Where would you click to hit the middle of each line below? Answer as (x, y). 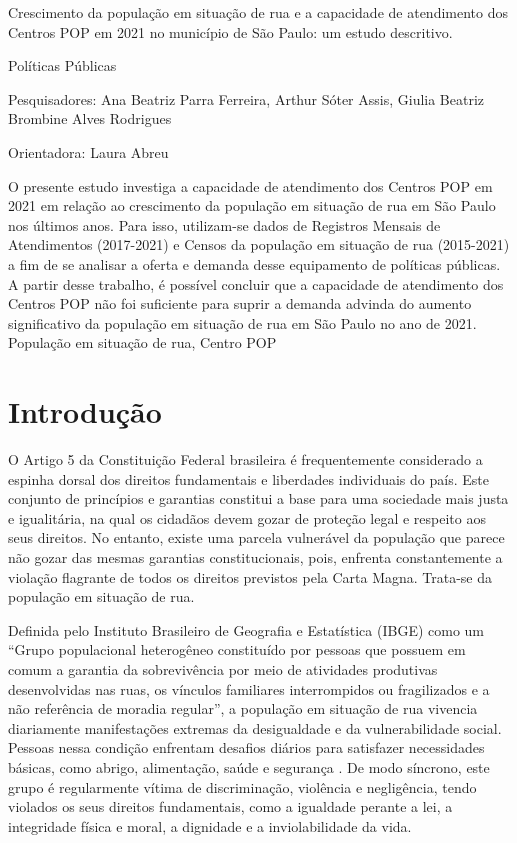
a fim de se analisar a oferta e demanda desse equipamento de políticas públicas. (254, 263)
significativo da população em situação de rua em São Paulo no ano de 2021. (242, 322)
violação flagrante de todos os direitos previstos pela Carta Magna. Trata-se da (250, 576)
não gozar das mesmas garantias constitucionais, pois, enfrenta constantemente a (255, 557)
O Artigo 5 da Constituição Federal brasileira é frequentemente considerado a (245, 459)
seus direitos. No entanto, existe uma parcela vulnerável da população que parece (256, 537)
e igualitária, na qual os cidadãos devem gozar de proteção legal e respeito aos (247, 517)
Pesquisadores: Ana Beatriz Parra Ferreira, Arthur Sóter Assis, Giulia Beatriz (246, 98)
